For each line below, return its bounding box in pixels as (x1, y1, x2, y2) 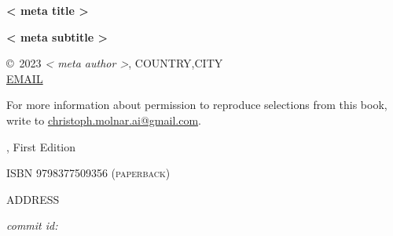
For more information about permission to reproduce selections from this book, (6, 96, 387, 113)
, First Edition (6, 138, 76, 154)
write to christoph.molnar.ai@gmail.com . (6, 111, 201, 128)
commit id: (6, 217, 58, 234)
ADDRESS (6, 191, 60, 207)
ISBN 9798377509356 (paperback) (6, 165, 171, 181)
